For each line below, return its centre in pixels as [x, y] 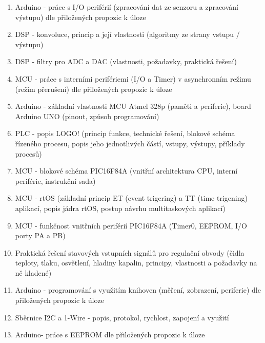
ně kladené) [33, 272]
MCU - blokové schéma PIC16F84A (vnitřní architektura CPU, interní [126, 171]
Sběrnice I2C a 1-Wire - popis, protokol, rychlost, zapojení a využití [122, 317]
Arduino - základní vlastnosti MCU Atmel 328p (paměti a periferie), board [133, 106]
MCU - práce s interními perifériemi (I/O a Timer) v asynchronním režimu [133, 78]
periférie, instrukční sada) [55, 180]
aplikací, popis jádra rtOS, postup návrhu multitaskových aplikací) [120, 208]
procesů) [28, 153]
